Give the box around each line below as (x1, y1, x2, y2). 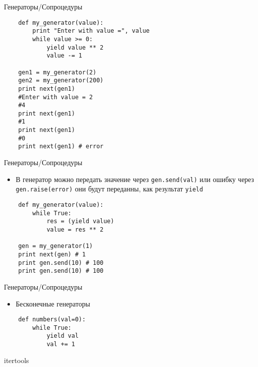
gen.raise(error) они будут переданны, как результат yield (15, 183, 203, 194)
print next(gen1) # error (18, 143, 104, 150)
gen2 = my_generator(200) (18, 77, 104, 84)
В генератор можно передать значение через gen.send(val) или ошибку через (15, 174, 254, 184)
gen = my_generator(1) (18, 243, 93, 250)
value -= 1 (46, 52, 82, 60)
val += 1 (46, 341, 75, 348)
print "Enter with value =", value (32, 27, 150, 35)
